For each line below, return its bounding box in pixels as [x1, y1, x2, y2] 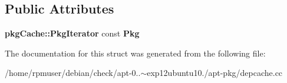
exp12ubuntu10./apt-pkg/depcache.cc [147, 67, 283, 79]
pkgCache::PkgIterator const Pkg [5, 27, 140, 39]
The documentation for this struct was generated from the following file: [5, 47, 266, 59]
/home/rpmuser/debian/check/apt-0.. [5, 67, 141, 79]
